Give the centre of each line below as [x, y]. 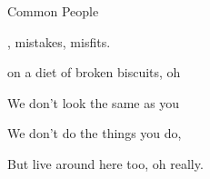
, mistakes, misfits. [59, 41]
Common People [53, 11]
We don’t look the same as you [94, 102]
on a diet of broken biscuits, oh [94, 72]
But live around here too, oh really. [105, 163]
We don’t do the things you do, [95, 133]
